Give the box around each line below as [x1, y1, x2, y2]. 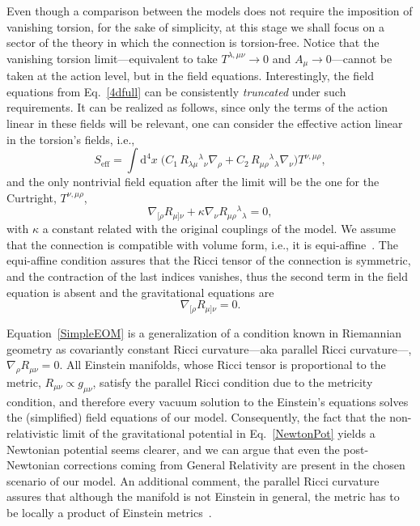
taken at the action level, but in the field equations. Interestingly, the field [6, 67, 375, 84]
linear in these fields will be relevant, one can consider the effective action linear [6, 115, 403, 132]
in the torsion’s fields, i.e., [6, 130, 135, 147]
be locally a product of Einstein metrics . [6, 503, 212, 520]
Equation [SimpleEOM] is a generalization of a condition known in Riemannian [6, 325, 402, 341]
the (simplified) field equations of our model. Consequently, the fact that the [6, 409, 386, 426]
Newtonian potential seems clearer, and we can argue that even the [6, 440, 340, 457]
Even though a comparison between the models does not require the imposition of [6, 2, 413, 19]
